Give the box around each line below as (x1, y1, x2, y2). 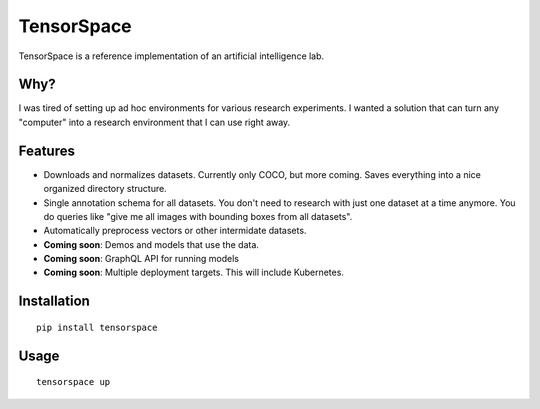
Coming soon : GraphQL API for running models (43, 253, 240, 265)
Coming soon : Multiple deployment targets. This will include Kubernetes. (43, 266, 345, 279)
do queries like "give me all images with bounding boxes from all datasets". (43, 210, 353, 222)
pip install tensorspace (36, 321, 158, 333)
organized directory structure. (43, 183, 167, 195)
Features (18, 142, 75, 159)
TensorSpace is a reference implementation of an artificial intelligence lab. (18, 50, 325, 62)
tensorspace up (36, 376, 111, 388)
